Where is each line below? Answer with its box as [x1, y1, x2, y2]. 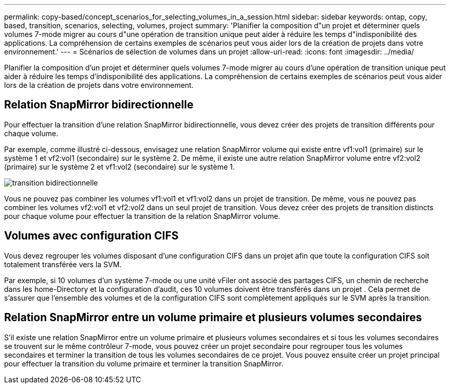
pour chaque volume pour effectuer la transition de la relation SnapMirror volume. [4, 211, 280, 220]
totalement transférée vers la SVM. [4, 260, 122, 269]
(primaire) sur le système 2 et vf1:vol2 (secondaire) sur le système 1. [4, 162, 235, 171]
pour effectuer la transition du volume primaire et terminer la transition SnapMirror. [4, 359, 284, 368]
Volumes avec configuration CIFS [4, 229, 179, 243]
